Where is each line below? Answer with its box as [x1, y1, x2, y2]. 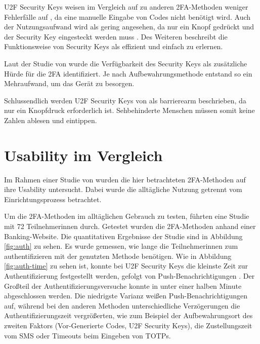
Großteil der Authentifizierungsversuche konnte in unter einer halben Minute [4, 280, 242, 291]
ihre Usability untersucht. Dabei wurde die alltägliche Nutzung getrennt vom [4, 184, 242, 195]
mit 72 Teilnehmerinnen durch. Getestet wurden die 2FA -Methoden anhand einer [4, 221, 256, 232]
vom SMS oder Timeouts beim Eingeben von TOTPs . [4, 330, 171, 340]
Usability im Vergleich [4, 144, 163, 165]
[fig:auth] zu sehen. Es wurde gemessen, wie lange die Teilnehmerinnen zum [4, 241, 238, 251]
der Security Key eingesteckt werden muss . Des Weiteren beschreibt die [4, 31, 228, 42]
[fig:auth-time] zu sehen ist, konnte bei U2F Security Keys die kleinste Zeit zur [4, 260, 248, 271]
